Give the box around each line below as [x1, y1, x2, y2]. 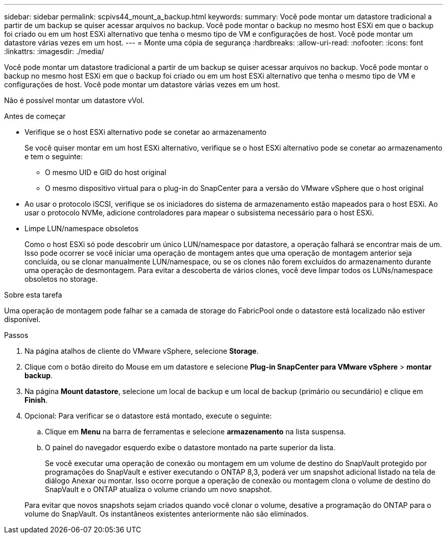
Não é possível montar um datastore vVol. [4, 96, 145, 105]
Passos [4, 331, 29, 339]
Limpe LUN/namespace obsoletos [24, 224, 139, 233]
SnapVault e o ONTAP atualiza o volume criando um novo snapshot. [45, 485, 272, 494]
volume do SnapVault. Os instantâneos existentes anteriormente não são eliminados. [24, 509, 309, 518]
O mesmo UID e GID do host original [45, 168, 166, 177]
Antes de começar [4, 112, 66, 120]
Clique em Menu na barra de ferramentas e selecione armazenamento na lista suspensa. [45, 427, 346, 436]
